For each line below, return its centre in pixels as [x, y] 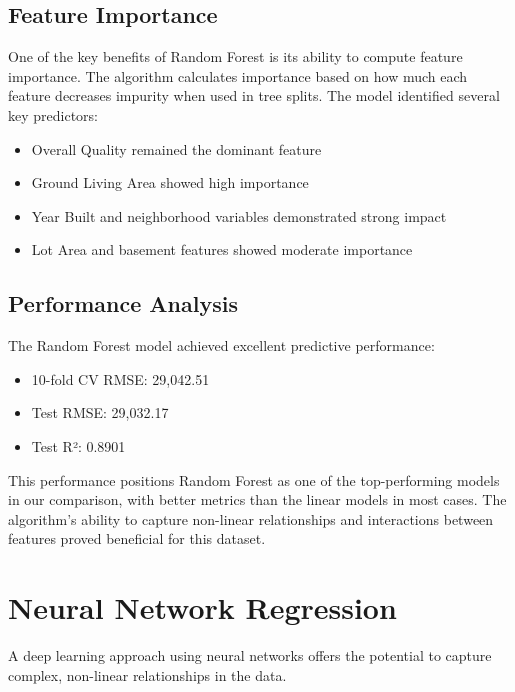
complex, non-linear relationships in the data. [147, 674]
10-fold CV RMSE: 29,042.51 [120, 378]
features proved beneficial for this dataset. [137, 538]
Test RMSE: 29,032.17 [100, 412]
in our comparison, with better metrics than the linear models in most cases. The [257, 499]
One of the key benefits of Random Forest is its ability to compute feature [235, 56]
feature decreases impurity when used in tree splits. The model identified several [254, 95]
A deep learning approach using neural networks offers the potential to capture [250, 655]
